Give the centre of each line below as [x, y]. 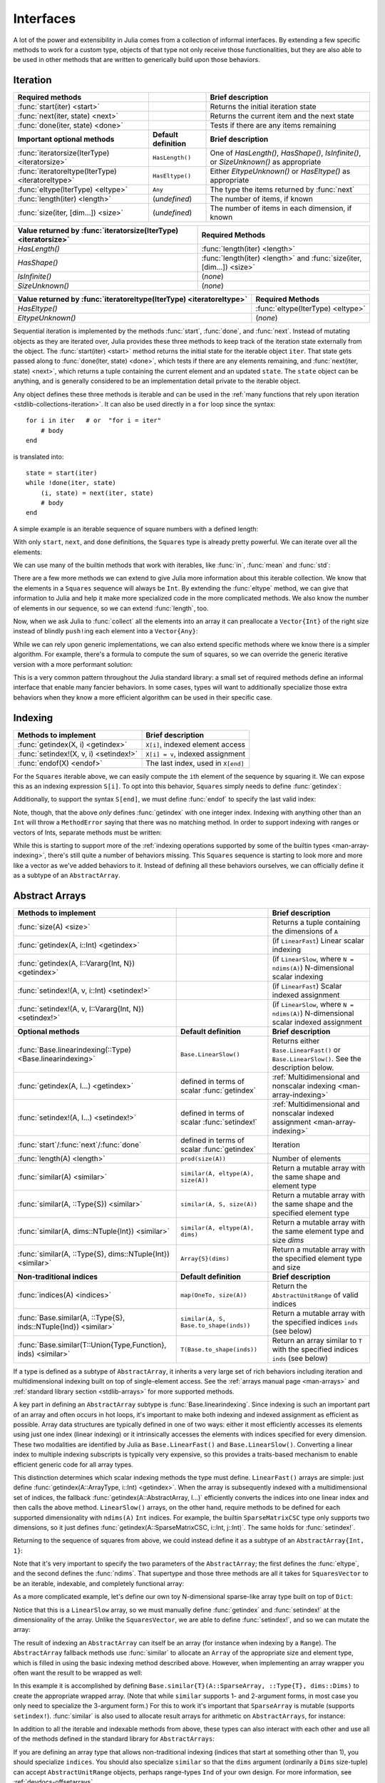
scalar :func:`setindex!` [219, 1122]
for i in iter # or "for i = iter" [94, 420]
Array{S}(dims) [205, 1258]
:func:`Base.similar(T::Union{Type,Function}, [92, 1345]
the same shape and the [313, 1204]
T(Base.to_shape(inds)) [219, 1349]
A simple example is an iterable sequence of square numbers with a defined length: [136, 528]
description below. [303, 1068]
